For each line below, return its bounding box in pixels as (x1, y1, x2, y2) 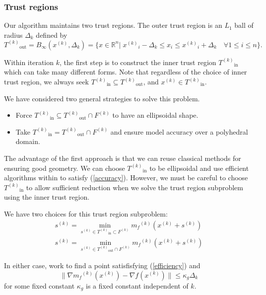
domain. (15, 136, 40, 147)
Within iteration (4, 57, 54, 67)
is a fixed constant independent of (86, 280, 189, 291)
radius (4, 29, 23, 40)
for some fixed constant (4, 280, 75, 291)
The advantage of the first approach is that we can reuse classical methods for (4, 153, 241, 163)
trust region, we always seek (4, 76, 89, 87)
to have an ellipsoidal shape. (112, 110, 199, 120)
